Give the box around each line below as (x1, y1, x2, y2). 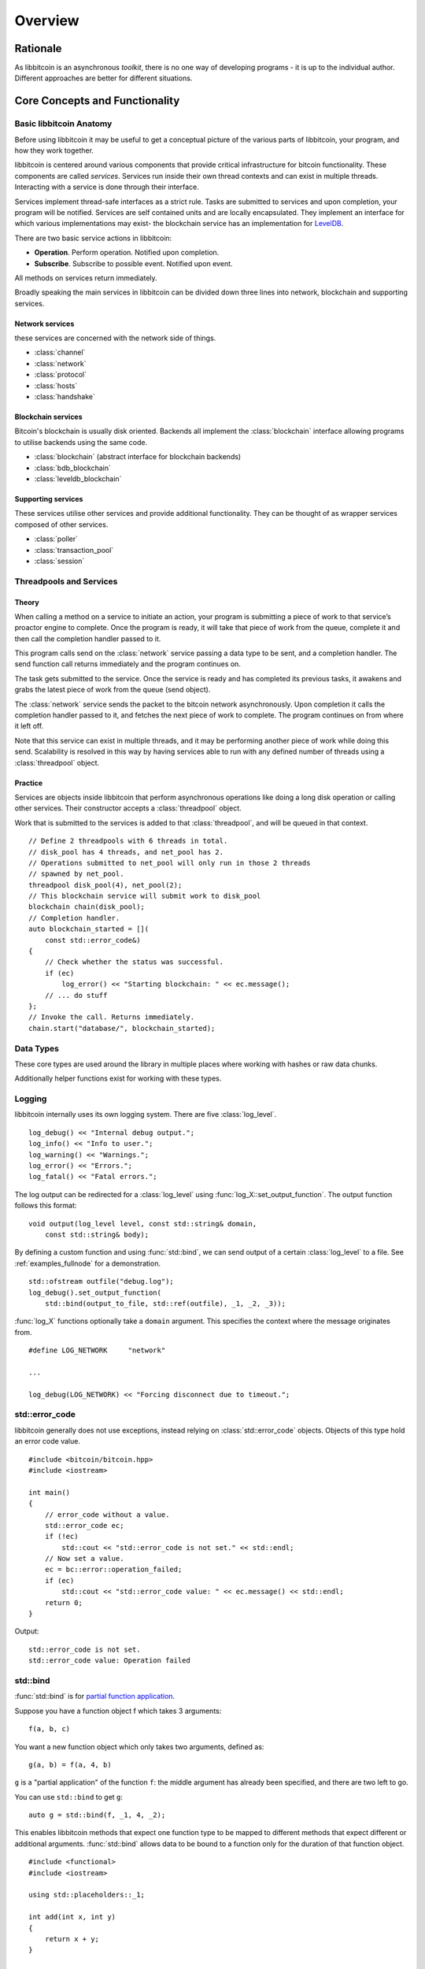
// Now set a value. (44, 1554, 124, 1563)
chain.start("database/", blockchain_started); (28, 1024, 216, 1033)
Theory (14, 597, 39, 606)
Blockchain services (14, 412, 83, 421)
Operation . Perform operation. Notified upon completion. (34, 248, 220, 258)
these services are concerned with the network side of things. (14, 333, 216, 343)
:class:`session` (34, 556, 85, 565)
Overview (14, 12, 79, 29)
